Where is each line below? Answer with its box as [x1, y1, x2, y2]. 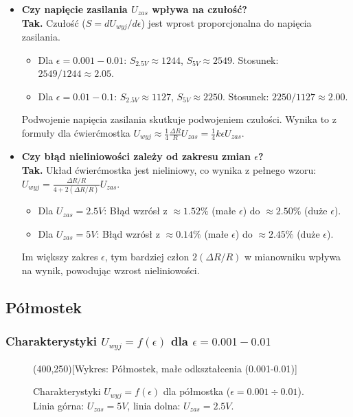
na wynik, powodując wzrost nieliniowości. [21, 263, 200, 278]
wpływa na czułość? [152, 2, 247, 16]
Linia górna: [33, 398, 84, 412]
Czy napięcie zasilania [21, 2, 128, 16]
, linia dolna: [127, 398, 181, 412]
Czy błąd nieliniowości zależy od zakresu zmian [21, 149, 251, 164]
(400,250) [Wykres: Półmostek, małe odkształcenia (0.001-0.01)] [33, 361, 297, 375]
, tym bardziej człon [104, 249, 190, 264]
